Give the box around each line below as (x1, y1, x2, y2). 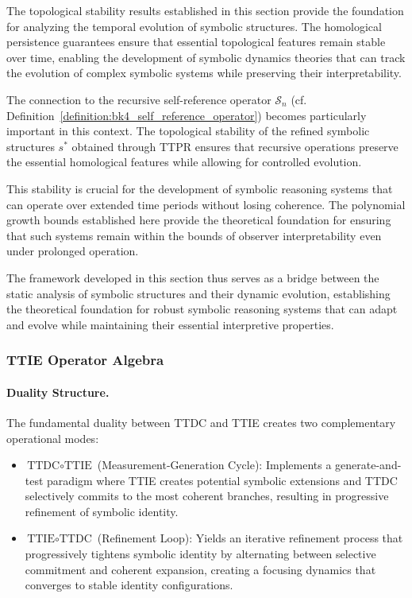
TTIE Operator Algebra (6, 350, 164, 370)
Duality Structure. (6, 383, 110, 400)
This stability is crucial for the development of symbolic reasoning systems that (6, 180, 393, 196)
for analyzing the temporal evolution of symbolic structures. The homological (6, 17, 382, 34)
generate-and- (335, 456, 402, 473)
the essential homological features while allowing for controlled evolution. (6, 153, 362, 170)
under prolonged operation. (6, 243, 139, 259)
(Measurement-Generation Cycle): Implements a (97, 456, 332, 473)
